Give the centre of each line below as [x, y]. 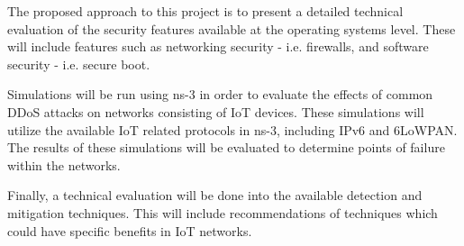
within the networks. [64, 164]
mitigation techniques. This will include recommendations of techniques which [223, 212]
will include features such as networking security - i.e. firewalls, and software [218, 46]
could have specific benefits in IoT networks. [130, 230]
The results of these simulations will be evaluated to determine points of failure [226, 147]
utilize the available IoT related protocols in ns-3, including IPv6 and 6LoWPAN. [232, 129]
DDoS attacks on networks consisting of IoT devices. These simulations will [216, 111]
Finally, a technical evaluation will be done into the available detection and [215, 195]
